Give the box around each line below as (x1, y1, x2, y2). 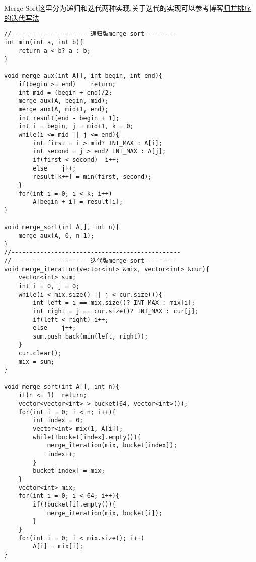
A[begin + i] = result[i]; (33, 198, 123, 206)
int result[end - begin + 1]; (18, 114, 120, 122)
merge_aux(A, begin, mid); (18, 97, 109, 105)
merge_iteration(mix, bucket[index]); (47, 442, 177, 449)
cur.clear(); (18, 350, 62, 357)
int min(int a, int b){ (4, 38, 83, 46)
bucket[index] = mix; (33, 467, 105, 475)
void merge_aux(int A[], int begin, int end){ (4, 72, 162, 80)
